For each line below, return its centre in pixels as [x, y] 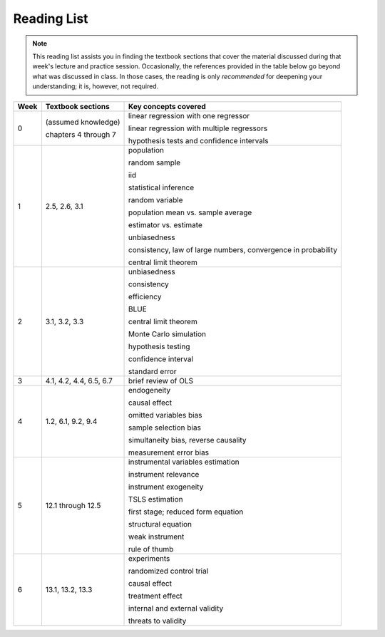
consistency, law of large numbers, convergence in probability [233, 249]
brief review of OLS [161, 380]
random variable [156, 200]
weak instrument [156, 537]
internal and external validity [176, 608]
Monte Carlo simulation [168, 333]
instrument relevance [164, 474]
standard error [153, 371]
